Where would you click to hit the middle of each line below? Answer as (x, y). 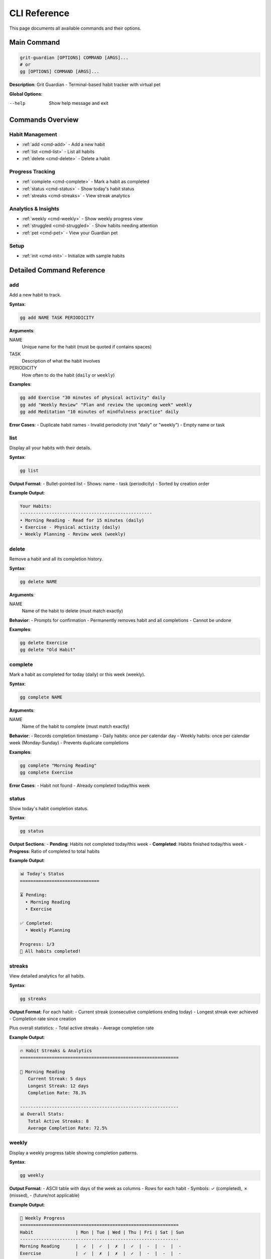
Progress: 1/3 (37, 945)
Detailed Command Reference (57, 270)
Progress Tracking (32, 171)
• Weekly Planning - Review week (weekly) (73, 534)
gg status (32, 831)
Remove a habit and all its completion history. (56, 559)
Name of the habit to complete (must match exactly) (76, 726)
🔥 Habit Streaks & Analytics (56, 1051)
